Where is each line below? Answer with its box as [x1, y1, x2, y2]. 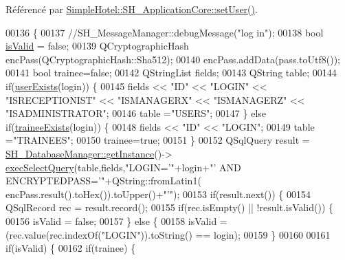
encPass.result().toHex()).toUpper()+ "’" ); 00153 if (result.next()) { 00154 [5, 186, 311, 201]
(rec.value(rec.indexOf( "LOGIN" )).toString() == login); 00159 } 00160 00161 [5, 227, 331, 241]
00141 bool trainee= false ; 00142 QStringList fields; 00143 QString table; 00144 [5, 65, 337, 80]
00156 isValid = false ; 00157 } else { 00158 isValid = [5, 213, 227, 228]
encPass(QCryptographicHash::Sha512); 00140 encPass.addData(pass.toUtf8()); [5, 52, 340, 66]
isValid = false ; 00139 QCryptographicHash [5, 39, 189, 53]
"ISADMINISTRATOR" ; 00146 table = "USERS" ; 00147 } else [5, 106, 267, 120]
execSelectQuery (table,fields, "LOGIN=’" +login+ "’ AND [5, 160, 241, 174]
